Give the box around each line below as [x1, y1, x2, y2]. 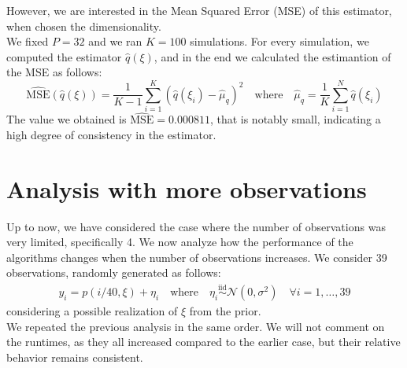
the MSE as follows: [6, 64, 102, 80]
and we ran [88, 33, 142, 50]
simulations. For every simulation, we [190, 33, 369, 50]
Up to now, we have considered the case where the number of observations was [6, 218, 386, 234]
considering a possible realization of [6, 303, 178, 319]
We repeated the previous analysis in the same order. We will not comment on [6, 318, 385, 334]
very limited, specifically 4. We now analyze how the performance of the [6, 234, 353, 250]
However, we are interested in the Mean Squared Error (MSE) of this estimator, [6, 2, 392, 18]
